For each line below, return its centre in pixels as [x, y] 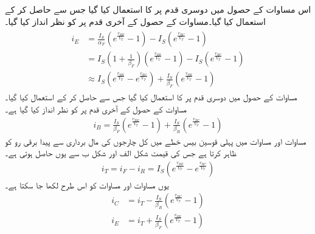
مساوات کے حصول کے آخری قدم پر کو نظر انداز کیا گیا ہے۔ [96, 108]
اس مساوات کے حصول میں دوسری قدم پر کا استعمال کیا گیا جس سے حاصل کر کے [158, 9]
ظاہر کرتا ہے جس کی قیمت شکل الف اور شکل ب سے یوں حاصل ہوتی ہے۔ [121, 153]
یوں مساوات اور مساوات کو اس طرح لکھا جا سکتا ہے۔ [87, 184]
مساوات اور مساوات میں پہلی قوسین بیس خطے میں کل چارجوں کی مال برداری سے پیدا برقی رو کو [156, 141]
